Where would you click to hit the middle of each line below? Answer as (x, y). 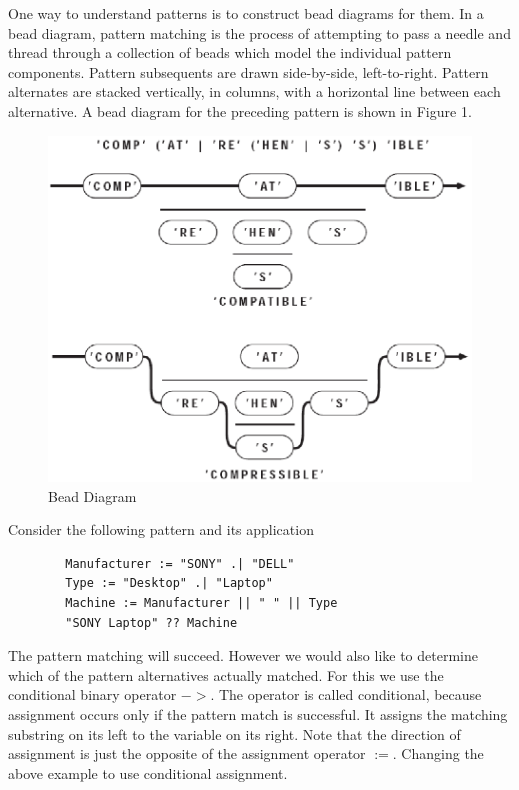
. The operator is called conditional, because (346, 694)
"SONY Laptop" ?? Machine (151, 622)
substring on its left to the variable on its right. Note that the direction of (234, 733)
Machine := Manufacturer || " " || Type (201, 603)
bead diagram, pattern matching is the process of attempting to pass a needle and (259, 32)
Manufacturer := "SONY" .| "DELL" (180, 563)
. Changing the (438, 753)
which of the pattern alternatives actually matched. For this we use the (226, 674)
